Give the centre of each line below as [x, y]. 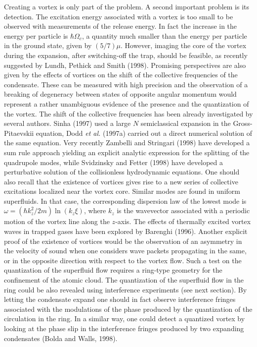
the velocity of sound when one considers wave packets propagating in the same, [125, 251]
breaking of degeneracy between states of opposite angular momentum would [120, 94]
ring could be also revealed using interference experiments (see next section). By [126, 289]
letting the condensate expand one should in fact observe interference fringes [120, 299]
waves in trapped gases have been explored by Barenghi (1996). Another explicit [126, 231]
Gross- [243, 123]
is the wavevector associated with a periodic [183, 210]
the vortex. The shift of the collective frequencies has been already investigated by [128, 113]
